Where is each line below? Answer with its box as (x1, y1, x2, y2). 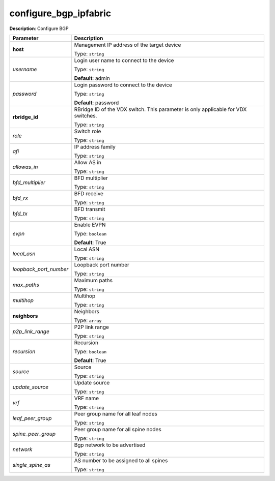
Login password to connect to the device (74, 81, 173, 88)
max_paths (12, 281, 39, 288)
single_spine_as (12, 461, 51, 468)
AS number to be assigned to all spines (74, 457, 168, 464)
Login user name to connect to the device (74, 56, 174, 64)
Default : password (74, 99, 119, 106)
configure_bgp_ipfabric (9, 8, 112, 19)
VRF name (74, 395, 99, 402)
